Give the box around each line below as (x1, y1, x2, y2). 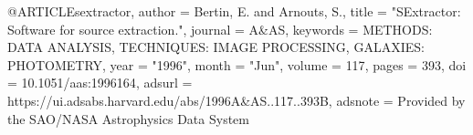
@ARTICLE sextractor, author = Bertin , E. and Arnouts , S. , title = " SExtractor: (7, 2, 461, 20)
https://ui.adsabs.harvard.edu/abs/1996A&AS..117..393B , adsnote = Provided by (7, 90, 466, 109)
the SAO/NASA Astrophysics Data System (7, 109, 249, 128)
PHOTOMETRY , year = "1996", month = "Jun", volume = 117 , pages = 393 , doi (7, 55, 467, 74)
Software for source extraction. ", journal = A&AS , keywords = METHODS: (7, 19, 433, 38)
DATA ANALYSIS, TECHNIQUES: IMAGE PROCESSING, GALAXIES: (7, 37, 425, 57)
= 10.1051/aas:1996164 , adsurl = (7, 73, 193, 92)
